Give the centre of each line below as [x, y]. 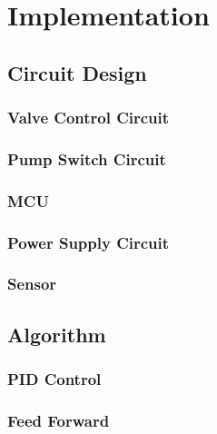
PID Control [54, 379]
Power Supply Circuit [89, 242]
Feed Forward [59, 420]
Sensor [32, 284]
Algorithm [57, 334]
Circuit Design [77, 72]
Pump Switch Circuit [87, 158]
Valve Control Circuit [89, 118]
